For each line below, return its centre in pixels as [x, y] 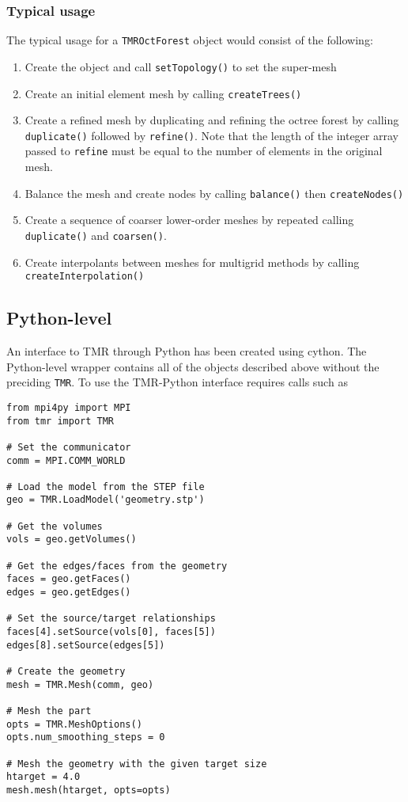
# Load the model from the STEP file [106, 487]
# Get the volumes [55, 526]
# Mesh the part [49, 711]
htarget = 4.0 [43, 777]
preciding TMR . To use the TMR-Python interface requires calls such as [177, 382]
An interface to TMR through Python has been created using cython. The [187, 351]
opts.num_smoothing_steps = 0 [86, 737]
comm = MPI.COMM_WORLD [66, 460]
